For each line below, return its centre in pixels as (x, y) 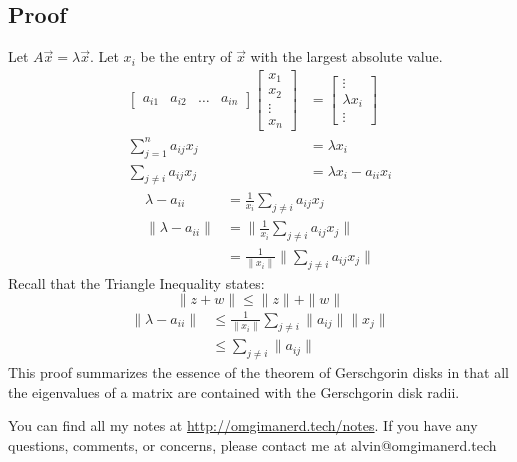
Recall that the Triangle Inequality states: (136, 282)
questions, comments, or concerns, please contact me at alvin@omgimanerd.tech (252, 445)
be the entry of (186, 56)
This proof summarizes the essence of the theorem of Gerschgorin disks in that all (258, 372)
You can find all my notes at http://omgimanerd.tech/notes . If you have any (243, 425)
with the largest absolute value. (346, 56)
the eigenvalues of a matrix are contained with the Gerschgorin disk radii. (234, 391)
